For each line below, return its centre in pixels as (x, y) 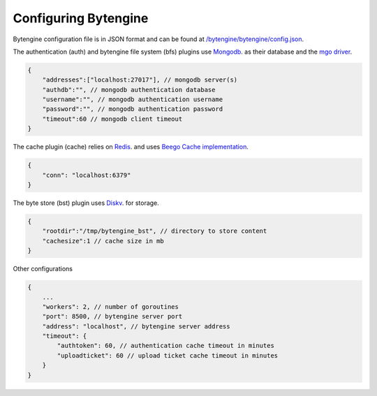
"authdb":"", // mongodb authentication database (129, 90)
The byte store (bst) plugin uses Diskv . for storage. (86, 203)
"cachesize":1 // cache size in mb (103, 241)
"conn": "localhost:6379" (87, 175)
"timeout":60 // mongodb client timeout (112, 119)
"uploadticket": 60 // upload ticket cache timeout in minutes (168, 355)
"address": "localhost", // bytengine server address (136, 326)
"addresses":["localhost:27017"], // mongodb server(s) (140, 80)
